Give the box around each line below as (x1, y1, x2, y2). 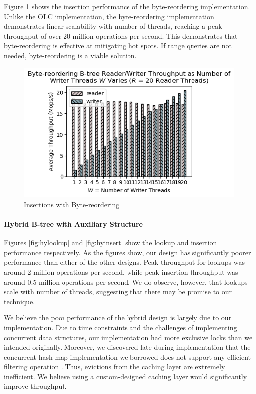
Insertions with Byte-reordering (24, 199, 120, 209)
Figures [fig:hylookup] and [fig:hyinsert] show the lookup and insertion (4, 237, 217, 248)
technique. (4, 296, 35, 306)
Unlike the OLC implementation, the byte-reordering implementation (4, 11, 214, 21)
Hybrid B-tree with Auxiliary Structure (4, 218, 143, 229)
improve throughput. (4, 381, 67, 391)
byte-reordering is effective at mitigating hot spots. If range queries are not (4, 40, 232, 51)
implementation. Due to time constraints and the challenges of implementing (4, 322, 237, 332)
